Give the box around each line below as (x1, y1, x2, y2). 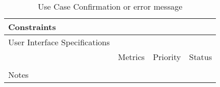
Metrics (118, 51, 145, 63)
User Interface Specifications (8, 36, 110, 48)
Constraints (8, 21, 56, 33)
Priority (153, 51, 181, 63)
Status (189, 51, 212, 63)
